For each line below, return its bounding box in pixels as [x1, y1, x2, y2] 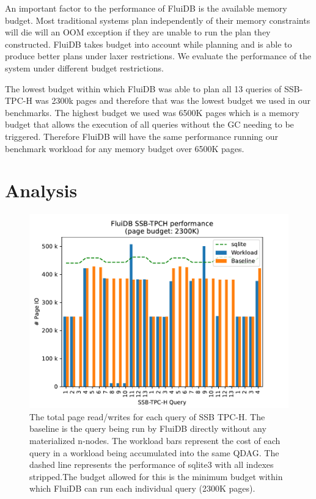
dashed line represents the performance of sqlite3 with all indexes [29, 458, 274, 471]
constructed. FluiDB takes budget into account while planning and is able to [5, 37, 292, 50]
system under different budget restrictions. [5, 61, 164, 74]
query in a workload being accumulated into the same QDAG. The [29, 446, 279, 459]
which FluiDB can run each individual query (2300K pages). [29, 482, 255, 495]
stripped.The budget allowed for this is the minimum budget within [29, 470, 283, 483]
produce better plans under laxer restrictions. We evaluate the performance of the [5, 49, 312, 62]
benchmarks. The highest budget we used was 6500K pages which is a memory [5, 106, 299, 118]
